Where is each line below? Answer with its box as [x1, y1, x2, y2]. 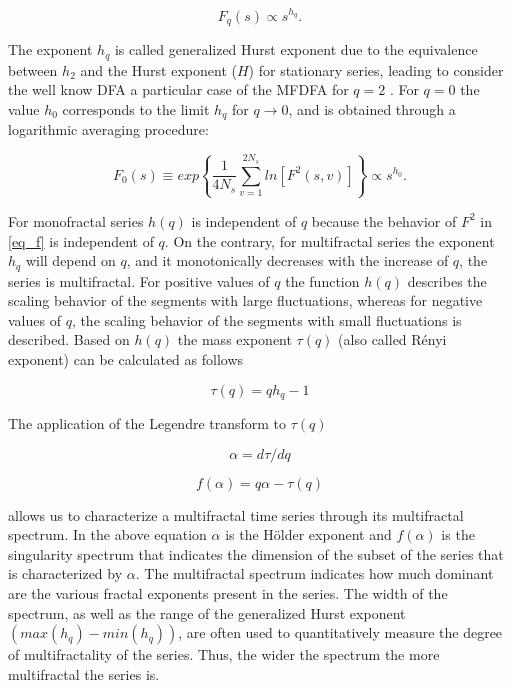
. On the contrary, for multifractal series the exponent [164, 230, 495, 251]
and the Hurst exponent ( [80, 59, 237, 80]
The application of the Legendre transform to [8, 413, 287, 434]
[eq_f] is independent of [8, 230, 154, 251]
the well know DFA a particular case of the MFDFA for [8, 79, 349, 100]
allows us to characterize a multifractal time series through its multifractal [8, 504, 464, 525]
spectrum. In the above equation [8, 524, 207, 545]
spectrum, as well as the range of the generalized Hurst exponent [8, 602, 406, 623]
